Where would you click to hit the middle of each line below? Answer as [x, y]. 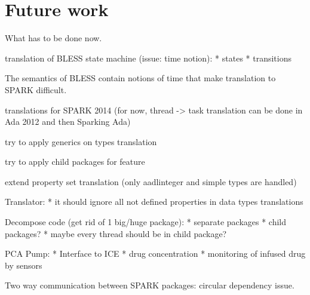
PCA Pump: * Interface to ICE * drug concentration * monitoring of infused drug [155, 253]
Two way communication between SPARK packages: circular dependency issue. [150, 285]
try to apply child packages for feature [75, 162]
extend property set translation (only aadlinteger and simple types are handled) [151, 181]
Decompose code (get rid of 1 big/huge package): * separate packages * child [146, 222]
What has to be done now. [53, 38]
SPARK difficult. [36, 89]
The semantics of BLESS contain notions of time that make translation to [140, 78]
